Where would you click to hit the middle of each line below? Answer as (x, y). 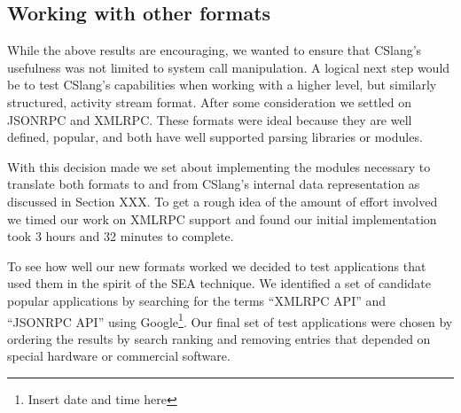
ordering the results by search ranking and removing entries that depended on (219, 338)
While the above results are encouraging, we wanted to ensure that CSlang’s (215, 50)
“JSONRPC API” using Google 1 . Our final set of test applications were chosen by (230, 320)
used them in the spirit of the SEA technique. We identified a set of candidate (219, 283)
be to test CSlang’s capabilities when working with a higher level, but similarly (222, 85)
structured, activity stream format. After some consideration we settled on (209, 101)
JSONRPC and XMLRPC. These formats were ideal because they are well (210, 119)
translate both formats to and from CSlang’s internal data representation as (214, 184)
